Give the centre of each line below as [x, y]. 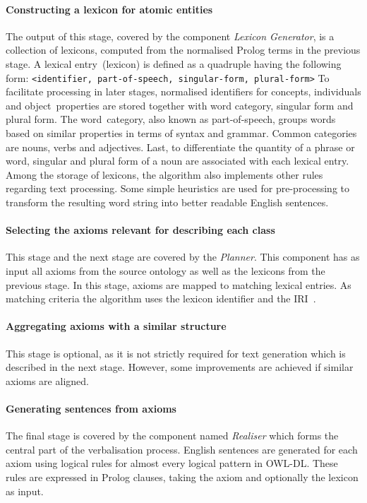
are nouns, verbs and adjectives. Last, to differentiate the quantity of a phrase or [180, 147]
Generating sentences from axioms [91, 408]
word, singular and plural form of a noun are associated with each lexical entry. [178, 161]
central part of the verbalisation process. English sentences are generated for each [182, 449]
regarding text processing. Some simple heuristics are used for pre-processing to [178, 188]
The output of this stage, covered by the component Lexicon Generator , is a [170, 36]
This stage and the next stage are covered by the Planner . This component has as [183, 257]
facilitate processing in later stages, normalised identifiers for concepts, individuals [183, 91]
